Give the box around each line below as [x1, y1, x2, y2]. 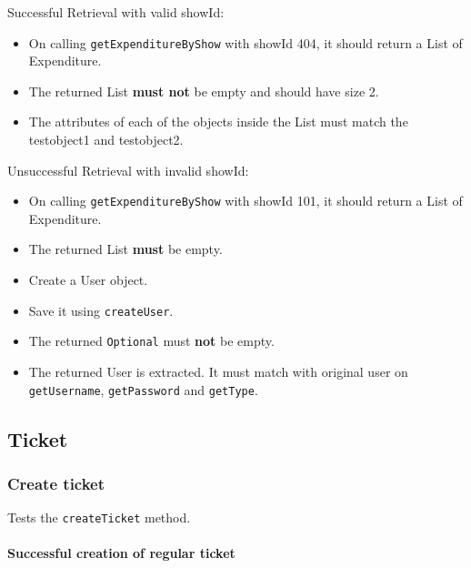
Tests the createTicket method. [7, 508, 191, 527]
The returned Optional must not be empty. [28, 331, 275, 350]
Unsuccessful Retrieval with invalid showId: [7, 160, 249, 179]
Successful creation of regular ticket [7, 543, 235, 563]
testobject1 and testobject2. [28, 130, 184, 149]
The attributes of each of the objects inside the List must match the [28, 112, 408, 131]
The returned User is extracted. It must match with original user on [28, 361, 408, 380]
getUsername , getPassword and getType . [28, 380, 258, 399]
